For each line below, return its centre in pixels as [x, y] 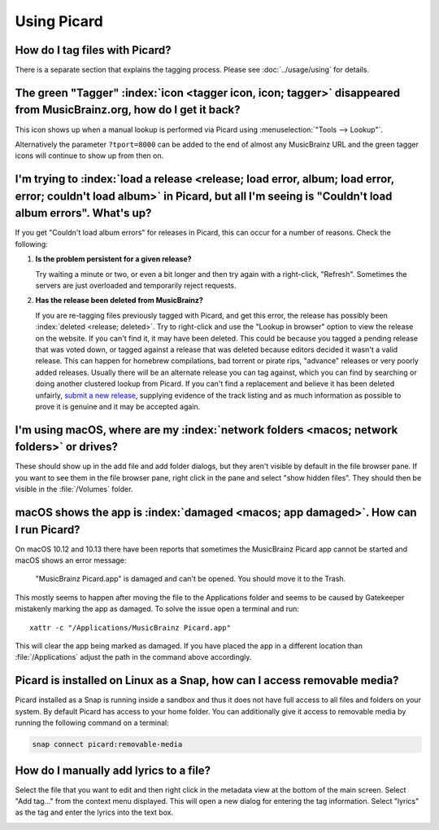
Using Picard [59, 21]
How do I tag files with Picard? [93, 50]
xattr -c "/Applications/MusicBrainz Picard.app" [130, 628]
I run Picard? [48, 529]
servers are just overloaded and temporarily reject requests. [136, 285]
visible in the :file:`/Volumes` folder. [74, 490]
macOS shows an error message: [71, 560]
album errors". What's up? [83, 213]
